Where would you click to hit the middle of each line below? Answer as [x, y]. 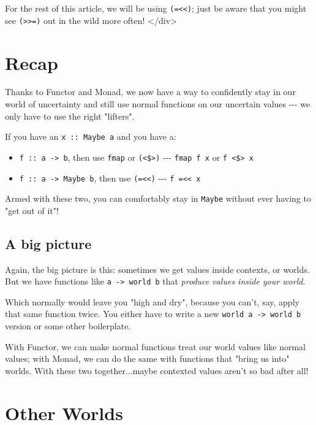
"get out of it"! [32, 210]
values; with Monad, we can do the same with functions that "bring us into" [147, 358]
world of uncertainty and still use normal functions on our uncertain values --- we [158, 104]
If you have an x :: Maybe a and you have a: [91, 136]
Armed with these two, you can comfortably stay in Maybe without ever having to [158, 198]
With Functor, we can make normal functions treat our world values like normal [155, 346]
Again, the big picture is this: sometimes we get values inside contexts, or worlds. [157, 269]
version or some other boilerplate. [68, 326]
